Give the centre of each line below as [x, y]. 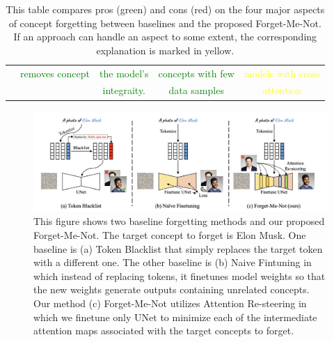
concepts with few [196, 73]
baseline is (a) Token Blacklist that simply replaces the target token [178, 248]
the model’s [124, 73]
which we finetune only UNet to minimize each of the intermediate [175, 317]
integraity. [124, 90]
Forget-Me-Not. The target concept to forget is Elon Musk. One [170, 235]
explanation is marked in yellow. [165, 50]
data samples [196, 90]
